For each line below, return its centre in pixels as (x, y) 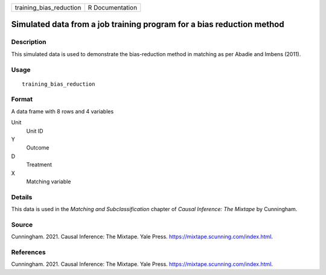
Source (22, 224)
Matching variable (49, 182)
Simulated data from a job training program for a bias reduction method (148, 24)
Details (22, 197)
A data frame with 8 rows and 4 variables (62, 111)
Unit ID (35, 131)
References (28, 252)
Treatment (39, 165)
